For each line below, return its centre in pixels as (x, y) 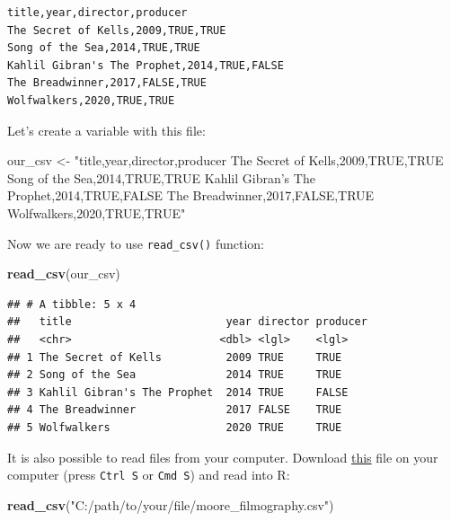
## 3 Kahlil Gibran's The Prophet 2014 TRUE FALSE (178, 392)
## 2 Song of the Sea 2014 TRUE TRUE (175, 375)
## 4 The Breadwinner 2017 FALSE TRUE (175, 410)
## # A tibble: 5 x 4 (72, 304)
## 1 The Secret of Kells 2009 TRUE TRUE (175, 357)
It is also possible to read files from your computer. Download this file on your (223, 457)
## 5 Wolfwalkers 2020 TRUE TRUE (175, 427)
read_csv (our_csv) (64, 274)
